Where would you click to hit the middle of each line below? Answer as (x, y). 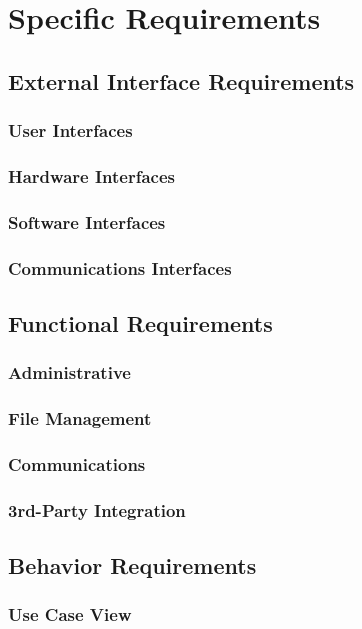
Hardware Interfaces (91, 175)
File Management (80, 418)
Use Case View (70, 614)
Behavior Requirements (132, 565)
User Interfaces (70, 130)
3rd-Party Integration (97, 509)
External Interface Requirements (181, 80)
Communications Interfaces (120, 267)
